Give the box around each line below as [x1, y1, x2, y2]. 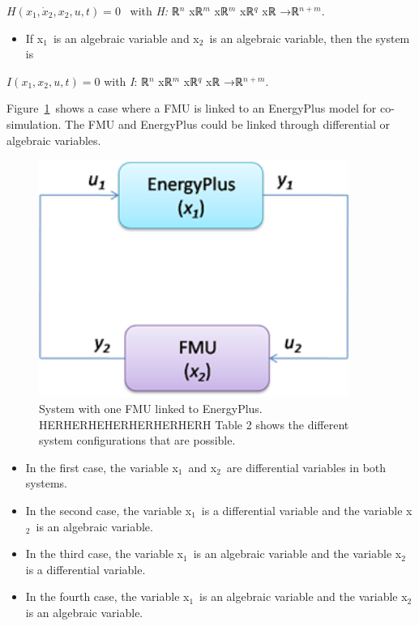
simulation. [6, 115, 62, 132]
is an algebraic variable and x [53, 29, 199, 46]
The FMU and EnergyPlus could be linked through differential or [65, 115, 391, 132]
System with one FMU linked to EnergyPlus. [39, 399, 263, 416]
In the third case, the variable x [25, 545, 184, 562]
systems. [25, 475, 67, 492]
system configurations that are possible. [39, 432, 236, 449]
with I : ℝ [104, 72, 150, 89]
